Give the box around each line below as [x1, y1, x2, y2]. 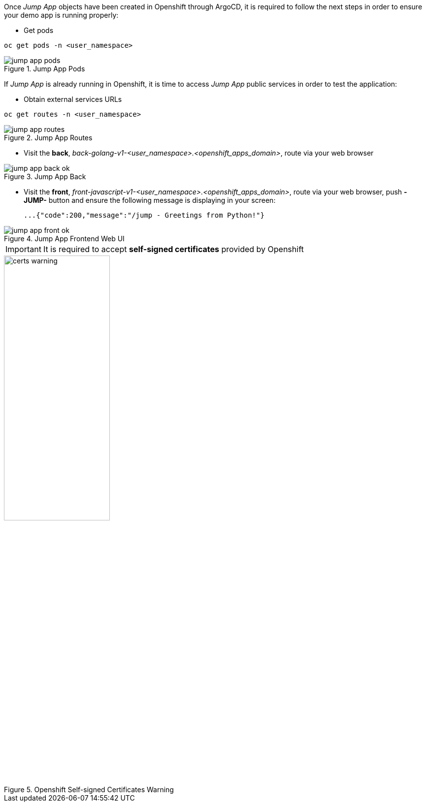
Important [5, 244, 41, 254]
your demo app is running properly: [4, 11, 119, 19]
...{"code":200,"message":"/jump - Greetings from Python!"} [24, 211, 264, 219]
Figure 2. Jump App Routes [4, 133, 93, 142]
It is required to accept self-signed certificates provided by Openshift [43, 244, 304, 254]
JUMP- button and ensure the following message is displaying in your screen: [24, 196, 276, 204]
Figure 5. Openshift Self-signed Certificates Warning [4, 785, 174, 794]
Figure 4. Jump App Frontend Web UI [4, 234, 125, 243]
